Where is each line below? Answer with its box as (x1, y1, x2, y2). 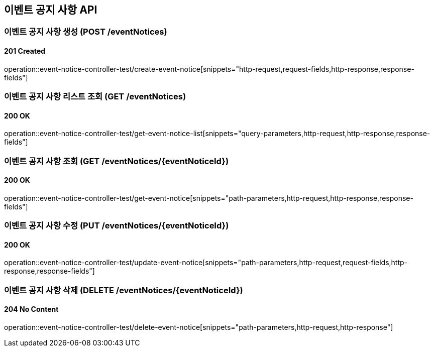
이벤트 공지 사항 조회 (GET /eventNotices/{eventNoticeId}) (4, 156, 229, 166)
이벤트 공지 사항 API (4, 4, 97, 16)
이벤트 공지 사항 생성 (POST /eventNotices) (4, 27, 167, 37)
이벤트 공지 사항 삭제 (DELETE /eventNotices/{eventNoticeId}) (4, 285, 243, 295)
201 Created (4, 47, 46, 56)
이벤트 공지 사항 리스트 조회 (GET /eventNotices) (4, 91, 186, 102)
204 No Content (4, 305, 59, 314)
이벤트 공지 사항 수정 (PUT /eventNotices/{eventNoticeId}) (4, 220, 229, 231)
